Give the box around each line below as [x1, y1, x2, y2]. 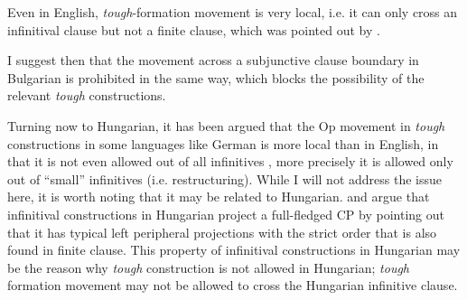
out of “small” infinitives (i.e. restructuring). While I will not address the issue [7, 169, 442, 188]
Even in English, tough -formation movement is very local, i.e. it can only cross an [7, 3, 458, 21]
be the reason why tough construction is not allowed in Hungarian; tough [7, 258, 409, 277]
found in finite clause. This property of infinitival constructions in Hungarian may [7, 240, 461, 259]
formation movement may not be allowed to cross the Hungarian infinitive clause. [7, 276, 458, 295]
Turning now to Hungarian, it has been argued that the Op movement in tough [7, 116, 445, 135]
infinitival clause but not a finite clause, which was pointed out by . [7, 20, 380, 39]
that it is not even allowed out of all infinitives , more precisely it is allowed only [7, 152, 453, 171]
